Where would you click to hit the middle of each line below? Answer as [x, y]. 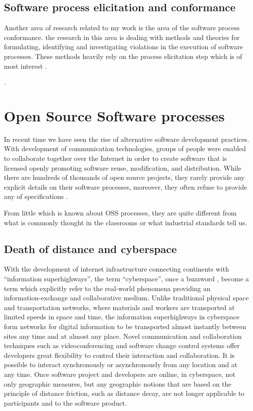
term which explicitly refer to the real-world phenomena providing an [107, 288]
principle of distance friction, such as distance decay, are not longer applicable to [124, 393]
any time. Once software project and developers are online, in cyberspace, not [120, 374]
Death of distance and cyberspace [90, 248]
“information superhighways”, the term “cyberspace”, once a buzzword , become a [126, 279]
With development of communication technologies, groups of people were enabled [125, 148]
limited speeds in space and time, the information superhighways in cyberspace [122, 317]
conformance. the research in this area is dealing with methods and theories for [122, 37]
